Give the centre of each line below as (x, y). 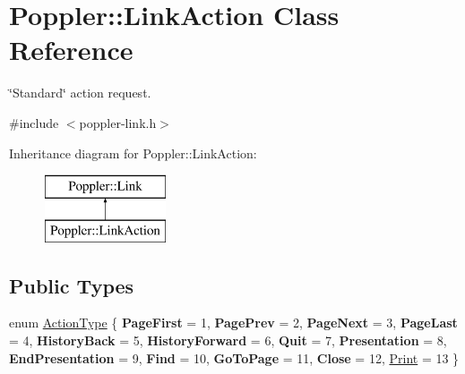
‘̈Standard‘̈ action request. (80, 93)
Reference (71, 50)
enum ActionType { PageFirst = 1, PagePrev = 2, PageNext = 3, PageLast (233, 323)
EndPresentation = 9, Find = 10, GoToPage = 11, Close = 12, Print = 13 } (234, 357)
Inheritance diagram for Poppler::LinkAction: (133, 153)
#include (34, 122)
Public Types (72, 285)
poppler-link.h (118, 122)
